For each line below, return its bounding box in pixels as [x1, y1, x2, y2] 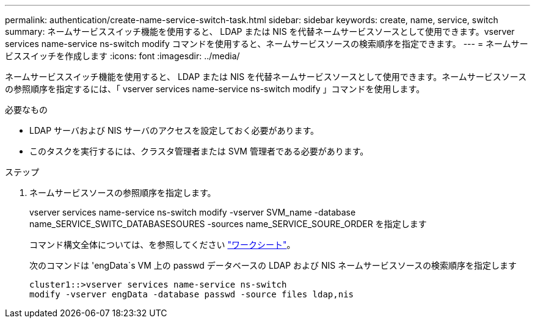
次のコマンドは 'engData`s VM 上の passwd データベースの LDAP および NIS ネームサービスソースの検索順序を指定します [29, 260, 517, 270]
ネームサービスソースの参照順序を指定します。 [29, 187, 216, 198]
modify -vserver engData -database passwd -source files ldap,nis [29, 289, 354, 299]
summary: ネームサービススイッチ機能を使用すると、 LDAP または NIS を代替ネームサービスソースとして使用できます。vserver [5, 26, 515, 37]
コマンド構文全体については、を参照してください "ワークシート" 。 [29, 239, 296, 250]
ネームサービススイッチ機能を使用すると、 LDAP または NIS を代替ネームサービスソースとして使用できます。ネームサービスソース [5, 71, 527, 82]
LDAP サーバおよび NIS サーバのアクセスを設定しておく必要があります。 [29, 125, 319, 136]
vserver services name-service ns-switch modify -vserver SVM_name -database [29, 207, 356, 217]
